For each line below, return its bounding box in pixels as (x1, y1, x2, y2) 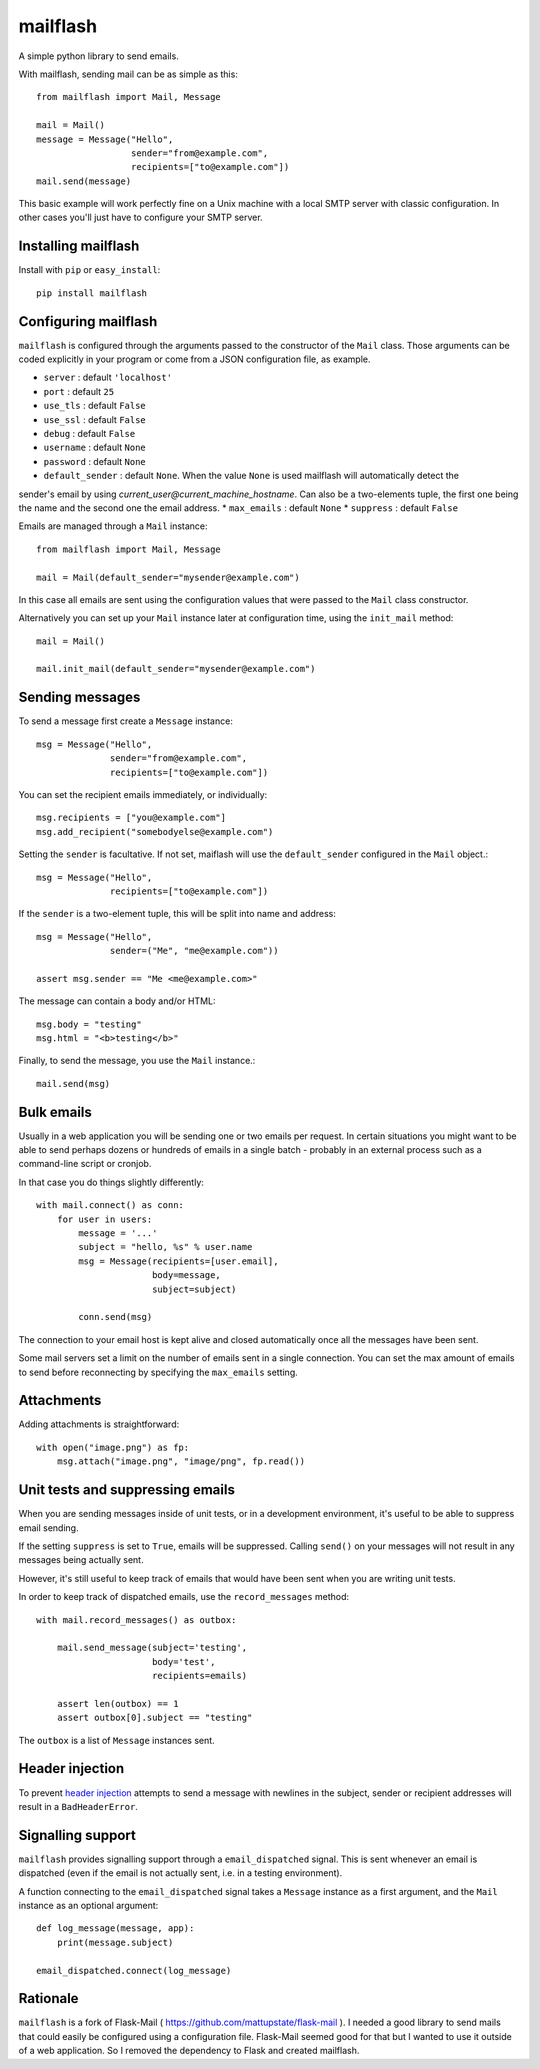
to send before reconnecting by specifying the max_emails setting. (18, 1366, 299, 1378)
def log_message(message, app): (36, 1923, 195, 1934)
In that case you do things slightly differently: (18, 1176, 205, 1188)
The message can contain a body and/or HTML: (18, 995, 216, 1007)
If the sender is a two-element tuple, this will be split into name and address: (18, 908, 337, 920)
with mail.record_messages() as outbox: (36, 1614, 237, 1625)
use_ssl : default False (43, 413, 147, 425)
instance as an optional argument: (18, 1900, 159, 1911)
